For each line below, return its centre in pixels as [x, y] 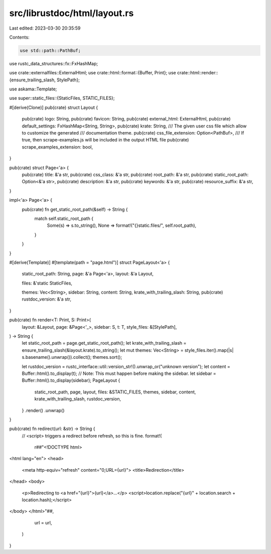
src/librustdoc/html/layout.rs [72, 13]
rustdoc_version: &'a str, [47, 299]
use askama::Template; [33, 89]
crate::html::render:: [197, 73]
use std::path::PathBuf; [50, 50]
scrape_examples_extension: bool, [57, 147]
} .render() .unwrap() [43, 410]
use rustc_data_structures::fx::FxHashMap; [53, 63]
